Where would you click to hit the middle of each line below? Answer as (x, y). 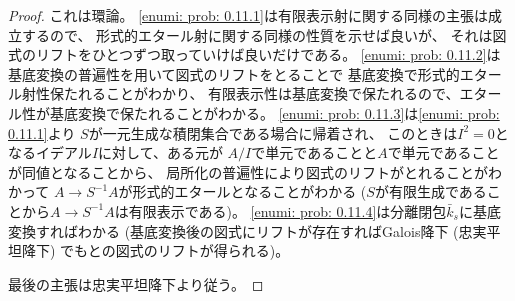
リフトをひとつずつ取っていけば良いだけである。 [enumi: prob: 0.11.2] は (268, 54)
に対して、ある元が (160, 152)
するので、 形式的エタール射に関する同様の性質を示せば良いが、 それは (257, 34)
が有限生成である (430, 191)
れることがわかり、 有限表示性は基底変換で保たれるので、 (268, 93)
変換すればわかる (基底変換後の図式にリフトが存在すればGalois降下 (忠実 (247, 230)
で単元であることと (314, 152)
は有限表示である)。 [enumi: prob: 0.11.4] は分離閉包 (280, 210)
